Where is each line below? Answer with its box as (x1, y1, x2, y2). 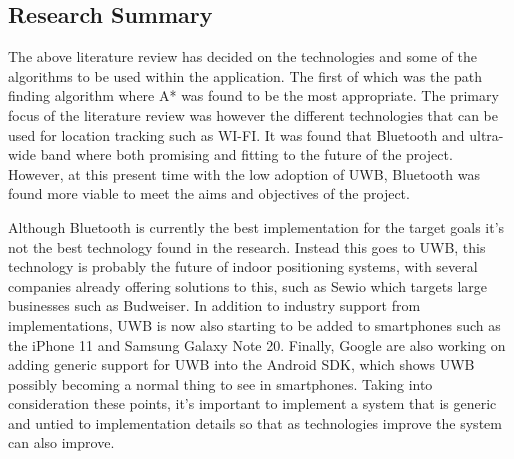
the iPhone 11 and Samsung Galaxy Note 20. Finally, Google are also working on (8, 334, 506, 355)
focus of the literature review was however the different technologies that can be (8, 104, 498, 125)
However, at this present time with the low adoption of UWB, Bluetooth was (8, 163, 480, 184)
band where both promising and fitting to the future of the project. (40, 144, 453, 165)
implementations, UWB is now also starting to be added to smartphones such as (8, 314, 501, 335)
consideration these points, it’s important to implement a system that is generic (8, 393, 497, 414)
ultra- (469, 124, 504, 145)
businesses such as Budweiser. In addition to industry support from (8, 295, 421, 316)
